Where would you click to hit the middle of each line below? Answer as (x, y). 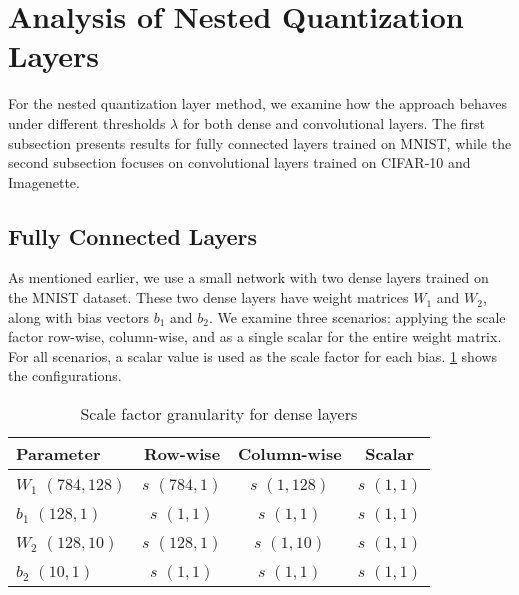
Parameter (58, 454)
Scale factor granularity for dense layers (219, 414)
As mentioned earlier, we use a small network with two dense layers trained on (248, 277)
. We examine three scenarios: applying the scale (357, 316)
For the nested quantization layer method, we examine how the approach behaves (257, 103)
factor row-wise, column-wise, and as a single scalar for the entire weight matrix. (255, 336)
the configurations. (65, 375)
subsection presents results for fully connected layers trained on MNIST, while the (260, 142)
